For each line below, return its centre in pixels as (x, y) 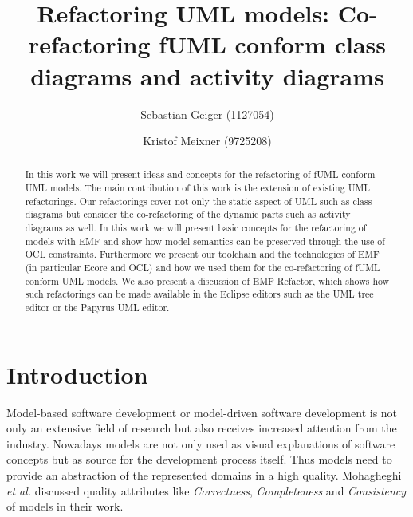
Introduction (77, 374)
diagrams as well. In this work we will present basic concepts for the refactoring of (196, 228)
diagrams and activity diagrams (207, 75)
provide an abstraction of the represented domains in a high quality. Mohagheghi (204, 475)
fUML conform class (272, 44)
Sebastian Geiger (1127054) (207, 114)
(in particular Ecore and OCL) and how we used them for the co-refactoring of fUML (203, 268)
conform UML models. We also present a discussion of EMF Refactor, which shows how (207, 280)
